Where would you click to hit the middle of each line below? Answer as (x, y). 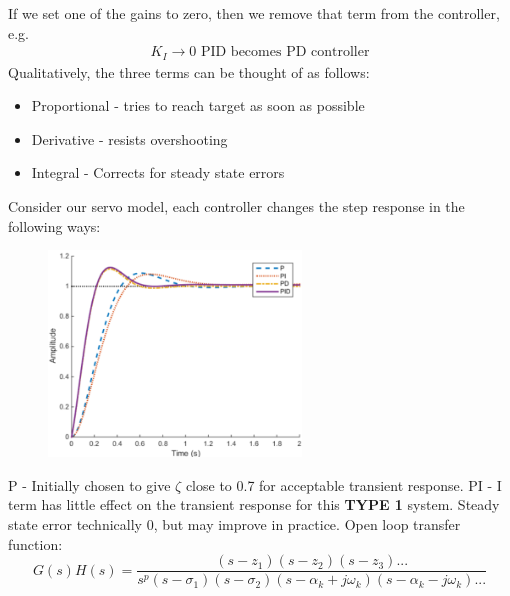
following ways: (54, 225)
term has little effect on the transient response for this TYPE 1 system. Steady (254, 504)
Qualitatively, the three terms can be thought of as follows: (189, 71)
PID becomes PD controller (285, 52)
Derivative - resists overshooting (129, 138)
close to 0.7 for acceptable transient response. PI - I (343, 484)
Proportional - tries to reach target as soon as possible (198, 105)
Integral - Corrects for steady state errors (158, 172)
